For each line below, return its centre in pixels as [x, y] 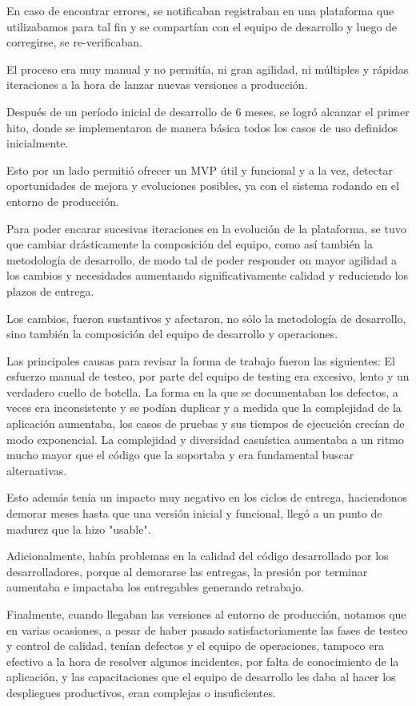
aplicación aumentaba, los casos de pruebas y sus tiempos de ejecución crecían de [206, 424]
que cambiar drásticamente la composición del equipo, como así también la [190, 244]
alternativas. [37, 470]
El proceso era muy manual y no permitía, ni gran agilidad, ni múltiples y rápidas [208, 69]
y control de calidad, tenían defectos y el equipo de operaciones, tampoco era [195, 645]
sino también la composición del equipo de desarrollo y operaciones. [172, 334]
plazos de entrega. [50, 290]
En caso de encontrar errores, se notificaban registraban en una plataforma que [200, 10]
